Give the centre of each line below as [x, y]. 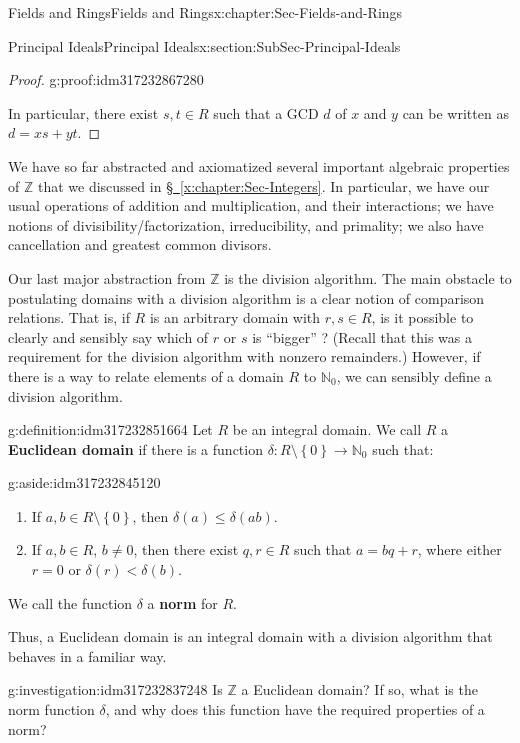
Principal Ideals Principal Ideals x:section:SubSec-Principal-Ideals [204, 45]
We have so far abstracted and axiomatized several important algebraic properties [259, 165]
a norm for [182, 602]
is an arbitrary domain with [235, 317]
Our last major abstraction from [107, 277]
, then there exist [186, 549]
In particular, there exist [83, 112]
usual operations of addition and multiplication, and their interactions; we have [251, 205]
